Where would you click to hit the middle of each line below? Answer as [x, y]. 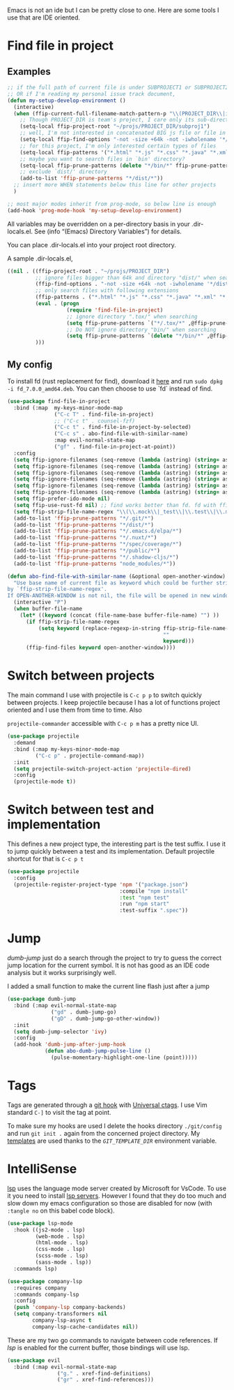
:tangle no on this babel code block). [61, 1210]
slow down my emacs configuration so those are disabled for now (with [110, 1203]
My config [30, 364]
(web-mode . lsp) [60, 1236]
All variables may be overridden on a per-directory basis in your [99, 224]
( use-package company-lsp [45, 1281]
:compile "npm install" [154, 891]
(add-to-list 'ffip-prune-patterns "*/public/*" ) [87, 551]
